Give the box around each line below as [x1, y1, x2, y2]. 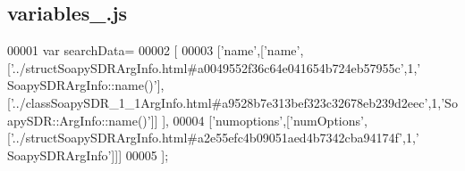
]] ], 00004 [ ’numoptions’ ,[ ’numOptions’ [150, 110, 364, 129]
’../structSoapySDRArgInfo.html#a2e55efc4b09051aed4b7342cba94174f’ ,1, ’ [10, 128, 419, 147]
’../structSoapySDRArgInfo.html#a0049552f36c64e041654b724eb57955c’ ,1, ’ [10, 58, 421, 77]
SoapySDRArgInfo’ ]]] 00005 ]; [7, 145, 169, 164]
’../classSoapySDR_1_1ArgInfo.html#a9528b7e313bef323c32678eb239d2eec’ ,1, [10, 93, 442, 111]
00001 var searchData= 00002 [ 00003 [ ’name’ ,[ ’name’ [7, 41, 300, 60]
